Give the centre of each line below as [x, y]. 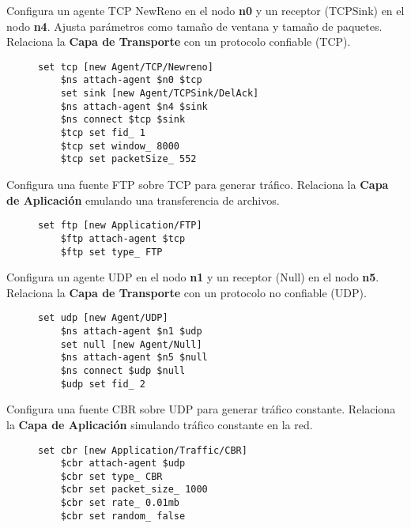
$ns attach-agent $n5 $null [134, 358]
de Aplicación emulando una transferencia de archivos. [143, 200]
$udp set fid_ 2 [103, 384]
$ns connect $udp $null [123, 371]
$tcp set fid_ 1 [103, 133]
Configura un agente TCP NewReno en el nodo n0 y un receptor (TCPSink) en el [205, 10]
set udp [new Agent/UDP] [103, 318]
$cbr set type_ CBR [111, 476]
